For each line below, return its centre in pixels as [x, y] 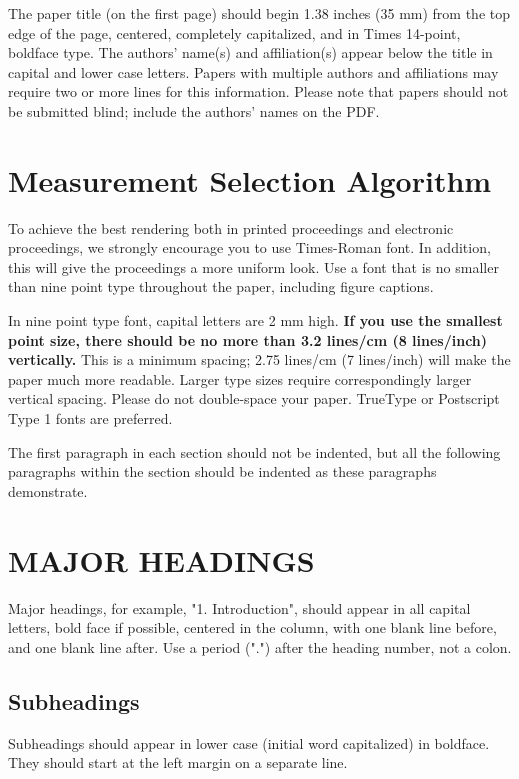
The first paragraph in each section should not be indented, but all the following [254, 451]
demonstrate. [48, 490]
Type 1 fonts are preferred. [90, 418]
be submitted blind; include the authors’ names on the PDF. [194, 110]
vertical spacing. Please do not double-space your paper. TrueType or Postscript [254, 398]
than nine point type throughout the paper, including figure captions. [221, 286]
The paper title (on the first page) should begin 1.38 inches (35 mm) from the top [259, 13]
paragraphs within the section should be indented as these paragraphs [222, 471]
